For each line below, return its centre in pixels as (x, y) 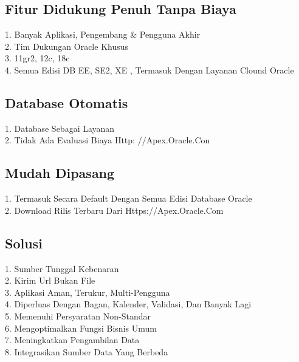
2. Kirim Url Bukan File (50, 280)
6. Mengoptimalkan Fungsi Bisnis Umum (81, 328)
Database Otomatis (67, 102)
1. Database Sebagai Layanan (60, 128)
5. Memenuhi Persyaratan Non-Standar (78, 316)
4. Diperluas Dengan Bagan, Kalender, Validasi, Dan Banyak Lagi (128, 304)
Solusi (24, 243)
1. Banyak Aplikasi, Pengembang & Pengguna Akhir (103, 34)
